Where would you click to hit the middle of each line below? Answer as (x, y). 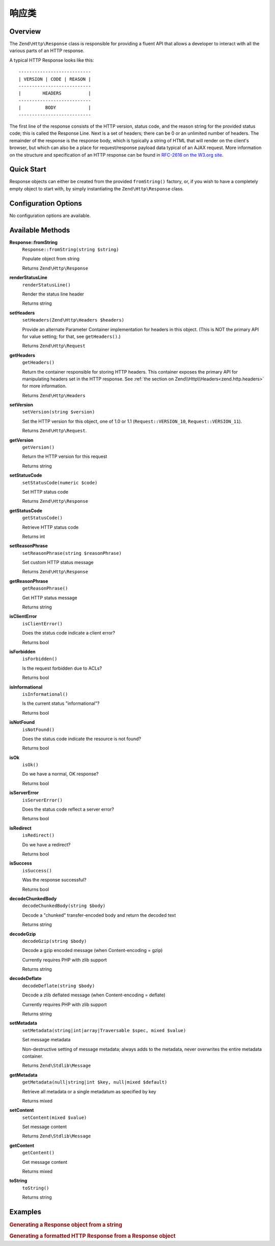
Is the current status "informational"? (61, 703)
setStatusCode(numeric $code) (60, 483)
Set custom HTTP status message (58, 563)
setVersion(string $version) (59, 412)
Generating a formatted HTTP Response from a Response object (92, 1236)
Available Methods (40, 230)
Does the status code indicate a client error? (69, 633)
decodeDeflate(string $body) (59, 986)
